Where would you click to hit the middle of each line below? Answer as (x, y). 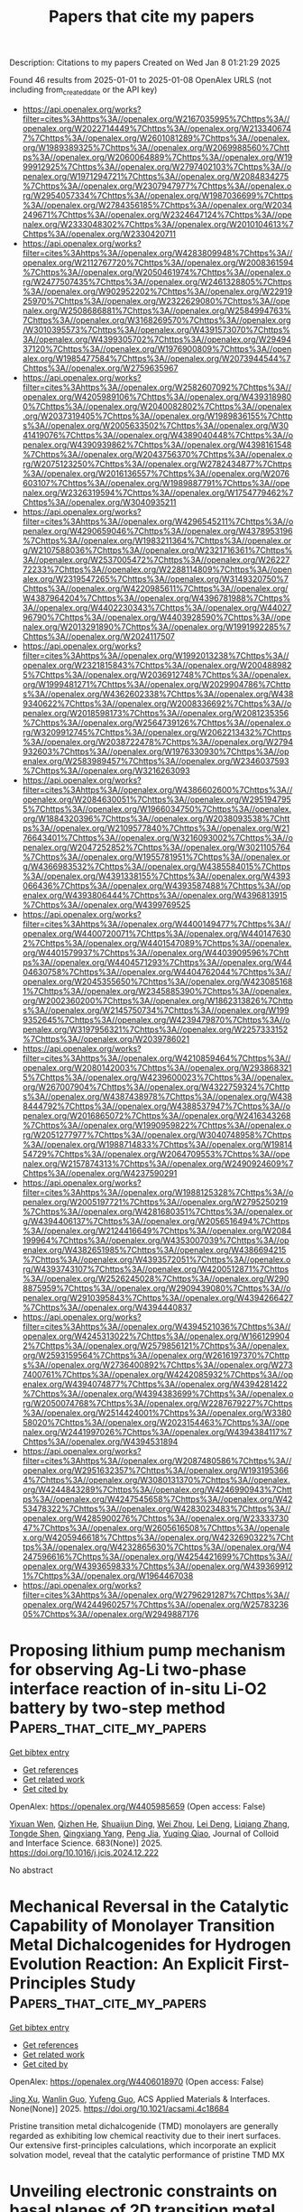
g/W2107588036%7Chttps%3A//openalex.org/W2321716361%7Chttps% (157, 550)
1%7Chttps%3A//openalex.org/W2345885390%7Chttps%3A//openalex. (157, 991)
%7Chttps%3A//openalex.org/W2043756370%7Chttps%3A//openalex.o (157, 454)
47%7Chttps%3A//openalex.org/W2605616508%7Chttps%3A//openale (156, 1527)
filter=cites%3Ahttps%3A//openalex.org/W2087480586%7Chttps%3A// (157, 1461)
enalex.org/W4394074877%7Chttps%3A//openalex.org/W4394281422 (155, 1384)
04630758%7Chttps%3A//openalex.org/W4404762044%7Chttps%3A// (157, 972)
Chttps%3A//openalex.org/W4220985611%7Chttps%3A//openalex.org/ (155, 588)
